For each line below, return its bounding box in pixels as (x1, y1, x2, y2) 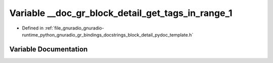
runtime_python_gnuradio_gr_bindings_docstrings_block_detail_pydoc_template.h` (22, 31, 194, 37)
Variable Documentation (9, 45, 88, 53)
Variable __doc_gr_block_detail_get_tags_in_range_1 (9, 7, 233, 18)
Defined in (22, 25, 44, 31)
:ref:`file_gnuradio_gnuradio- (44, 25, 104, 31)
